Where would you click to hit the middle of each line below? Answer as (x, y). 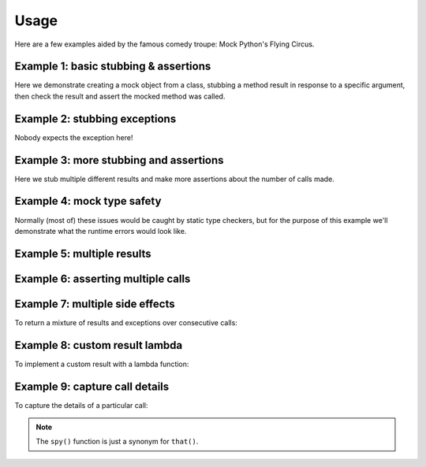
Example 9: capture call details (92, 386)
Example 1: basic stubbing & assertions (113, 67)
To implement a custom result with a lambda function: (102, 364)
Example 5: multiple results (83, 253)
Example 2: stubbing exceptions (95, 119)
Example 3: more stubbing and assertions (119, 160)
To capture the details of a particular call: (82, 405)
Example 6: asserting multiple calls (103, 278)
